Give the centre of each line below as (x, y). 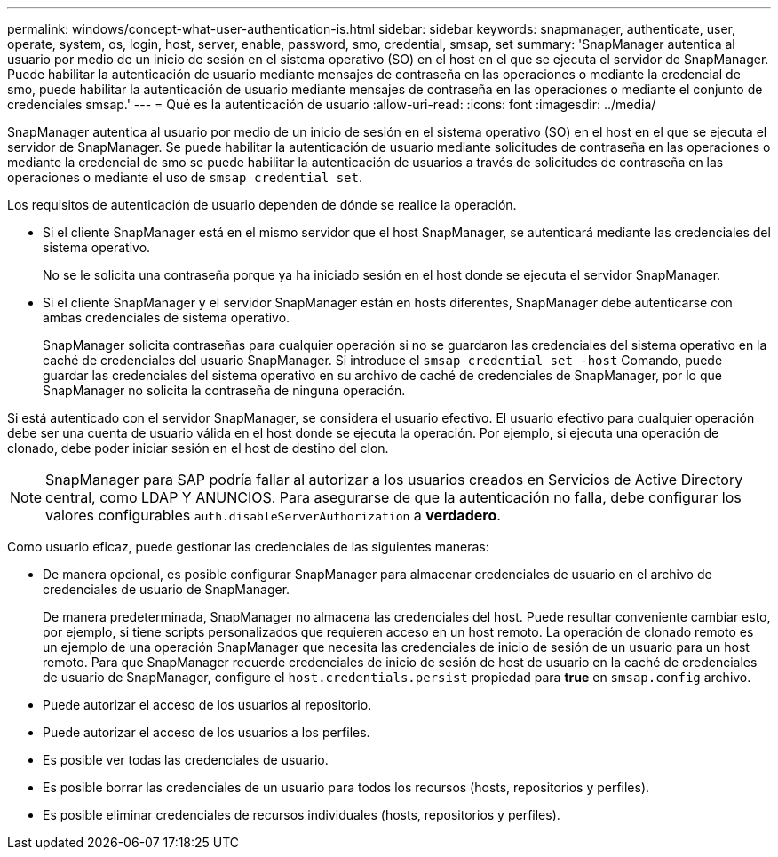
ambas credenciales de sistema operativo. (167, 317)
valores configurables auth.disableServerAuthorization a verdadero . (273, 515)
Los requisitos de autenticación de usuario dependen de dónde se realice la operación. (262, 205)
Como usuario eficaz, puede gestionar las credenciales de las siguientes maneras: (248, 547)
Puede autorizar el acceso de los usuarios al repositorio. (207, 705)
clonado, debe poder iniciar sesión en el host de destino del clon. (198, 448)
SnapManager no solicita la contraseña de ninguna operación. (224, 390)
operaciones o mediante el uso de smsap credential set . (185, 177)
